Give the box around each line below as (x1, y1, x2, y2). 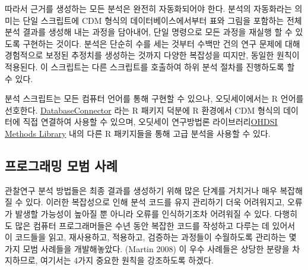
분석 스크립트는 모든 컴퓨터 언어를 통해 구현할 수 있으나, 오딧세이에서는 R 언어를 (5, 92, 304, 105)
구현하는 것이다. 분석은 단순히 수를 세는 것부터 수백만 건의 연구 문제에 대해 (23, 37, 300, 49)
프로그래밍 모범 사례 (5, 156, 118, 174)
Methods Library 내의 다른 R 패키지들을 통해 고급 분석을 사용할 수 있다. (5, 127, 271, 139)
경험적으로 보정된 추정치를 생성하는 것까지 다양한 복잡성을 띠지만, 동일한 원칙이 (5, 49, 300, 61)
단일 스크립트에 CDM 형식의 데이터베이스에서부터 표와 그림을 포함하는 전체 (23, 14, 302, 26)
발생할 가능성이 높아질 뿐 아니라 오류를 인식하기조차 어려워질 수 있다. (15, 207, 272, 219)
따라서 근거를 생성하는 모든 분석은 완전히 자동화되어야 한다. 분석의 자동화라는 (5, 2, 292, 14)
